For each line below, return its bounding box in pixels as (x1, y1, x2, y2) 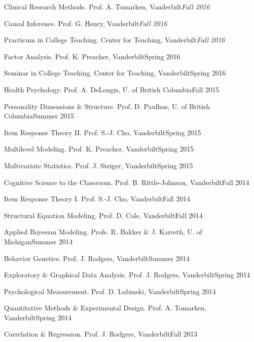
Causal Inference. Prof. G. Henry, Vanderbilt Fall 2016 (4, 18, 167, 28)
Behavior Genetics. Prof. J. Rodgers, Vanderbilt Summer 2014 (4, 253, 190, 263)
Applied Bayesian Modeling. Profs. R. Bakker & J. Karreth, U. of (4, 227, 202, 237)
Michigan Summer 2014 (4, 236, 73, 246)
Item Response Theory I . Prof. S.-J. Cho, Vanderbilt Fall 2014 (4, 193, 190, 204)
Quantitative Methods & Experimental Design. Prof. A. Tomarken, (4, 303, 207, 313)
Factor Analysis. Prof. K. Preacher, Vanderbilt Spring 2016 (4, 51, 181, 61)
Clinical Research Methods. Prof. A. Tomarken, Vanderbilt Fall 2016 (4, 1, 210, 11)
